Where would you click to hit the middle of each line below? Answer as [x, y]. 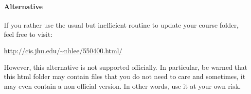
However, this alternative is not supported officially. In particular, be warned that [126, 67]
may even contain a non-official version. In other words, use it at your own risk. [122, 86]
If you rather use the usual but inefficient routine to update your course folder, [121, 24]
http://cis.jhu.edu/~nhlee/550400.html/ [63, 50]
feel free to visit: [28, 34]
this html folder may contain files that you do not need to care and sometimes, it [125, 76]
